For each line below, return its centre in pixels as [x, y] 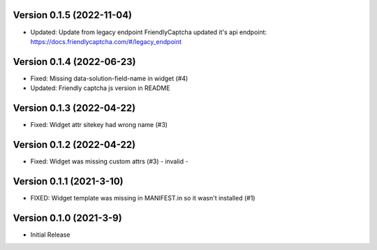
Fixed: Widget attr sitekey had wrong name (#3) [99, 125]
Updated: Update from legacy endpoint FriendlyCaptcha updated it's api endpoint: [149, 32]
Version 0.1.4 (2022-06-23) [74, 62]
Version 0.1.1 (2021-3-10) [68, 181]
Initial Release [50, 235]
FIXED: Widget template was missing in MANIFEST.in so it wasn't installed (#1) [143, 198]
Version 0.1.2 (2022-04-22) [74, 144]
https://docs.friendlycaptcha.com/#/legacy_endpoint [106, 41]
